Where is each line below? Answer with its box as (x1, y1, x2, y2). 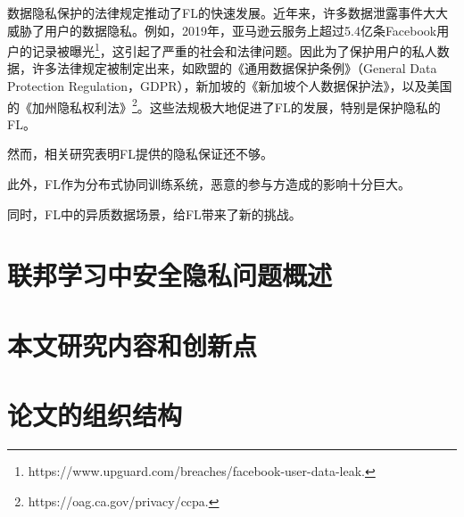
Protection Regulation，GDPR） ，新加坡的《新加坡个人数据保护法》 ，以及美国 (7, 77, 452, 95)
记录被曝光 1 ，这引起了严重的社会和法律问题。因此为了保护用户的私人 (31, 39, 437, 60)
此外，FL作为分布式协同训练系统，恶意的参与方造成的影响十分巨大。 (7, 175, 410, 193)
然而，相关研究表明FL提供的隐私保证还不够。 (7, 144, 273, 163)
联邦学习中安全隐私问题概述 (7, 257, 333, 293)
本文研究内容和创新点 (7, 326, 258, 363)
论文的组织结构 (7, 397, 183, 433)
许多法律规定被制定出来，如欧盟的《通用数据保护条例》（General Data (31, 59, 437, 78)
